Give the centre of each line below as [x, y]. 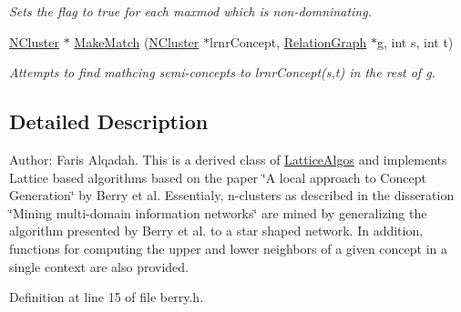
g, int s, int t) [415, 41]
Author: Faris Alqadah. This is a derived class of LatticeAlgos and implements [228, 159]
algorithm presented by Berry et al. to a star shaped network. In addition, [216, 231]
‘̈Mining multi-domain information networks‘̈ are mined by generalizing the [218, 212]
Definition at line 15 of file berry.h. [107, 297]
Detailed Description [109, 121]
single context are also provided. [99, 266]
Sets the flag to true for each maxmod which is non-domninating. [190, 11]
